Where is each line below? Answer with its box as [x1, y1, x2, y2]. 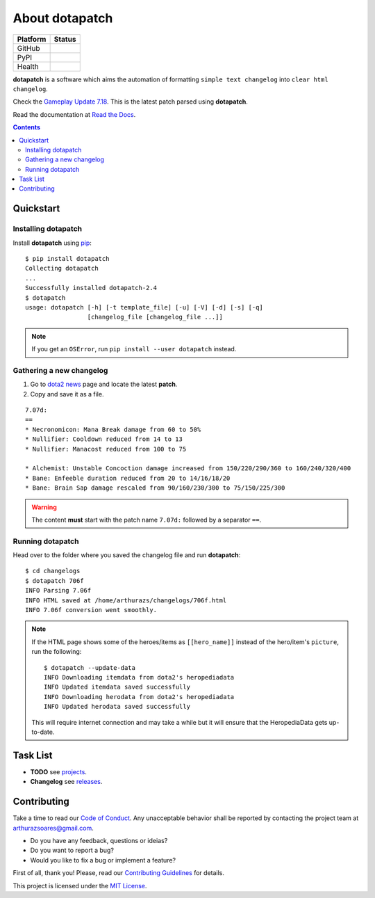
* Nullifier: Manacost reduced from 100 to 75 [25, 445, 187, 453]
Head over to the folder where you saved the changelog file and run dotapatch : [12, 551, 241, 559]
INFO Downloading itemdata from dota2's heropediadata [44, 673, 235, 681]
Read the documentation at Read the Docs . [12, 110, 136, 118]
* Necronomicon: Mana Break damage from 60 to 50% [25, 425, 201, 433]
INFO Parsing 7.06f [25, 586, 92, 595]
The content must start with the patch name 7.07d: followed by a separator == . [31, 515, 262, 524]
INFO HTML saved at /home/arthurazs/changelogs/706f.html [25, 596, 227, 604]
